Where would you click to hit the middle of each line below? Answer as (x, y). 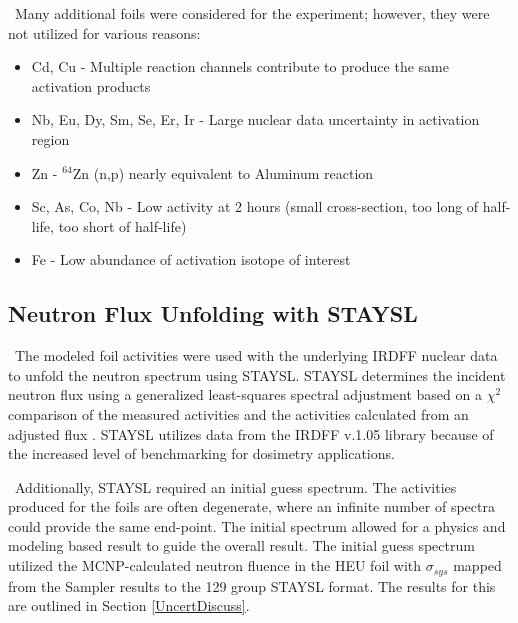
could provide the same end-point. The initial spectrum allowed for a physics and (257, 525)
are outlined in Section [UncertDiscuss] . (129, 605)
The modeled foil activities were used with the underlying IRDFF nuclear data (256, 355)
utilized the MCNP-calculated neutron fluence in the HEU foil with (215, 565)
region (50, 138)
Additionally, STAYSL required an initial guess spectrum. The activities (235, 486)
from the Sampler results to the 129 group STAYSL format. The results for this (252, 585)
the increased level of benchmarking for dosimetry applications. (201, 453)
